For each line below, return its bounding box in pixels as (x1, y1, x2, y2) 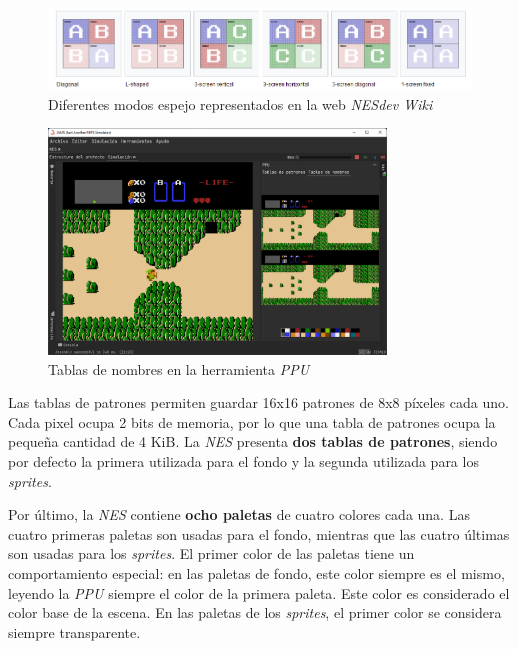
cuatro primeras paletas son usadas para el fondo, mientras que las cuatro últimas (8, 523, 510, 544)
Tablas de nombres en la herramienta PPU (48, 358, 310, 379)
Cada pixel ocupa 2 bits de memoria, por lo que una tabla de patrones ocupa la (8, 411, 496, 432)
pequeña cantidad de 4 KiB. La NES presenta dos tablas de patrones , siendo (8, 431, 498, 452)
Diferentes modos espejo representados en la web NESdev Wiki (48, 93, 433, 114)
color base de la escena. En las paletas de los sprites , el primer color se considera (8, 602, 502, 623)
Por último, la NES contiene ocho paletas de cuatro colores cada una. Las (8, 504, 470, 525)
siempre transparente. (8, 621, 141, 642)
